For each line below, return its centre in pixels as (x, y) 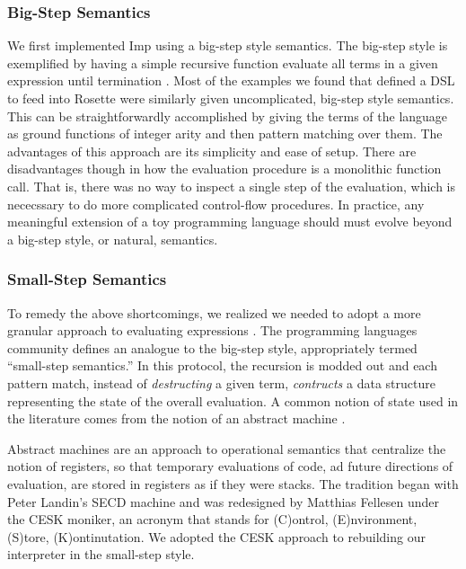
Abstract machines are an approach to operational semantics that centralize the (227, 448)
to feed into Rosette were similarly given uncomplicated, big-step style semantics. (231, 98)
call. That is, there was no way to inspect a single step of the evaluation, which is (231, 186)
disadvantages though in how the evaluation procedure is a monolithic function (224, 169)
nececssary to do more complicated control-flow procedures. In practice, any (216, 204)
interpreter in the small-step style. (101, 554)
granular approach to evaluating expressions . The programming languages (212, 330)
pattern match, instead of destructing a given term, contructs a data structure (221, 382)
